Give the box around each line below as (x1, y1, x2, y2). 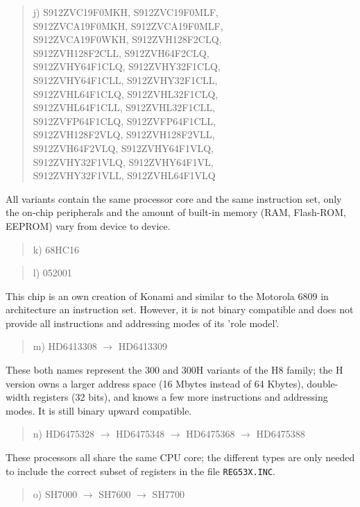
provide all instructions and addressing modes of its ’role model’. (6, 315, 280, 330)
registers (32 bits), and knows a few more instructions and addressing (33, 390, 328, 404)
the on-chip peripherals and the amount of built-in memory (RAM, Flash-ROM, (6, 205, 346, 219)
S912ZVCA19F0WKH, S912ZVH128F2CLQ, (33, 32, 222, 47)
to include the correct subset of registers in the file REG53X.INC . (6, 463, 275, 478)
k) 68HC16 (33, 242, 79, 256)
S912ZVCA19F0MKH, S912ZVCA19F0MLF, (33, 18, 223, 33)
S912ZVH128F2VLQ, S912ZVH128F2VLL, (33, 127, 215, 142)
